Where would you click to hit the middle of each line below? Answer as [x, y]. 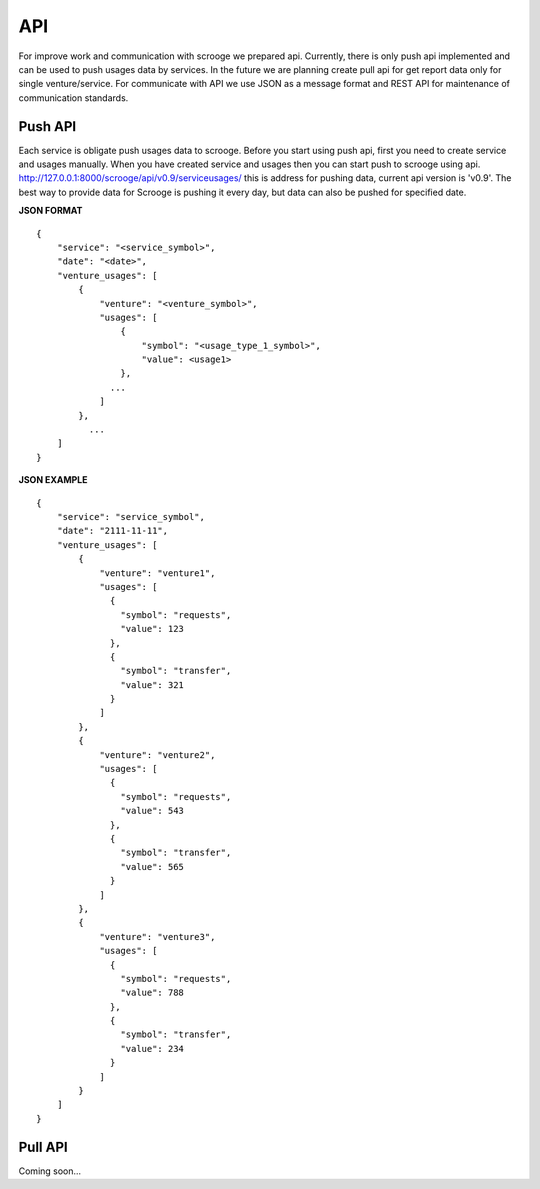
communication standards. [73, 97]
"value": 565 [152, 866]
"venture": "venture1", [157, 573]
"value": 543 [152, 811]
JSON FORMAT [50, 211]
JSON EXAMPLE [53, 480]
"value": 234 [152, 1048]
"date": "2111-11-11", [112, 531]
